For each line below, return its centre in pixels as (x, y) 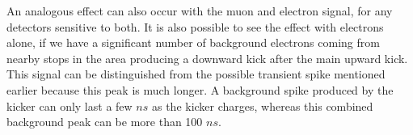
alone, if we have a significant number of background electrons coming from (193, 42)
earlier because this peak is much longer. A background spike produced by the (200, 89)
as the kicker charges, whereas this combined (262, 105)
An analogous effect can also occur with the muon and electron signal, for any (200, 11)
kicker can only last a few (70, 105)
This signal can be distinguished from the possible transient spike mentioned (196, 74)
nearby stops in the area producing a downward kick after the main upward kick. (207, 58)
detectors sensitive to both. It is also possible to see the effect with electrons (195, 26)
